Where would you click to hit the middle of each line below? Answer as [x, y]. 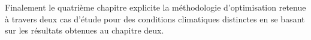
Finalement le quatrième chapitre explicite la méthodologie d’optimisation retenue [155, 7]
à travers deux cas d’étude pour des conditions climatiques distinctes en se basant [155, 19]
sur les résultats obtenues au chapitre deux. [84, 30]
